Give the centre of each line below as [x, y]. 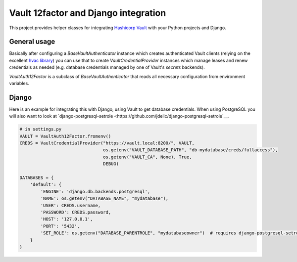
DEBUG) [111, 164]
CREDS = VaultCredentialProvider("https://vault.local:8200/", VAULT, [107, 143]
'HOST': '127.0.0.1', [67, 219]
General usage [32, 42]
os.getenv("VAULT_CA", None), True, [148, 157]
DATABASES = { [37, 178]
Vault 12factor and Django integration [88, 13]
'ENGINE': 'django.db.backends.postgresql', [95, 191]
